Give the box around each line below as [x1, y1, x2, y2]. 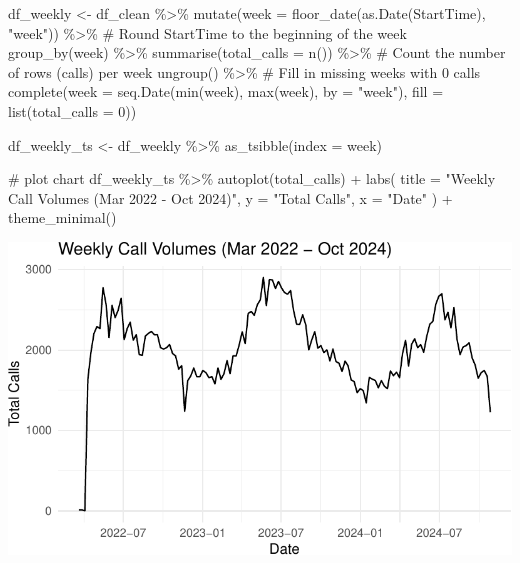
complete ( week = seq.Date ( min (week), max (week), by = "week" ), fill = [8, 81, 444, 102]
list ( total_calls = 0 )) [8, 100, 137, 121]
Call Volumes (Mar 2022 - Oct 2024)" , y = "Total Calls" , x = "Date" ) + [8, 187, 453, 208]
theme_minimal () [8, 207, 117, 228]
